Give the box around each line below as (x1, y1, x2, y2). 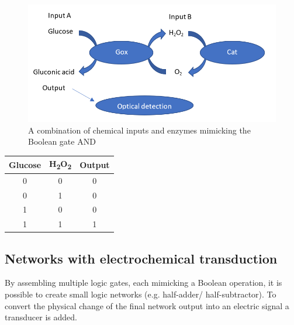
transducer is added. (5, 311, 77, 323)
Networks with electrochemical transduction (5, 249, 278, 267)
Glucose (9, 158, 41, 170)
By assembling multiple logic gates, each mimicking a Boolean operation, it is (5, 276, 282, 289)
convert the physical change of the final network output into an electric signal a (5, 299, 289, 312)
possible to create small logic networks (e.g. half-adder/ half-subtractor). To (5, 288, 276, 300)
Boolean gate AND (28, 135, 96, 148)
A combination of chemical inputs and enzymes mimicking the (28, 124, 251, 136)
